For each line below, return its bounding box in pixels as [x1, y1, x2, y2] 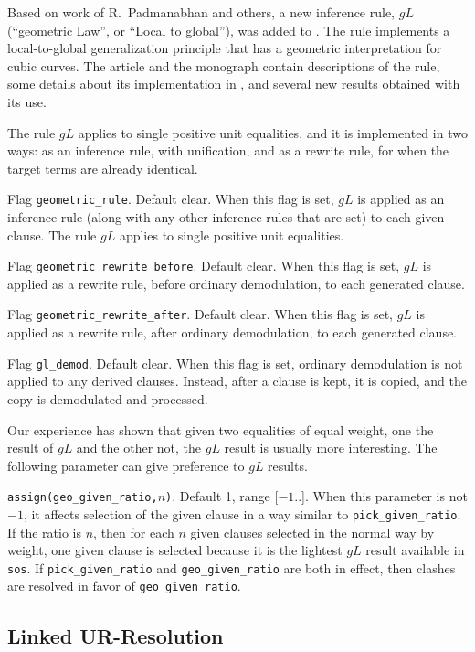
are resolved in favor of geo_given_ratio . [7, 576, 241, 595]
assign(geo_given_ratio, [7, 491, 158, 505]
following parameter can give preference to [7, 455, 245, 475]
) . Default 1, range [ [165, 486, 279, 506]
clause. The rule [7, 225, 97, 244]
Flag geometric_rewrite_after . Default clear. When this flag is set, [7, 305, 393, 324]
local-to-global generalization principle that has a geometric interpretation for [7, 38, 442, 58]
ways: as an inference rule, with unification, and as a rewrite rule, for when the [7, 141, 449, 160]
